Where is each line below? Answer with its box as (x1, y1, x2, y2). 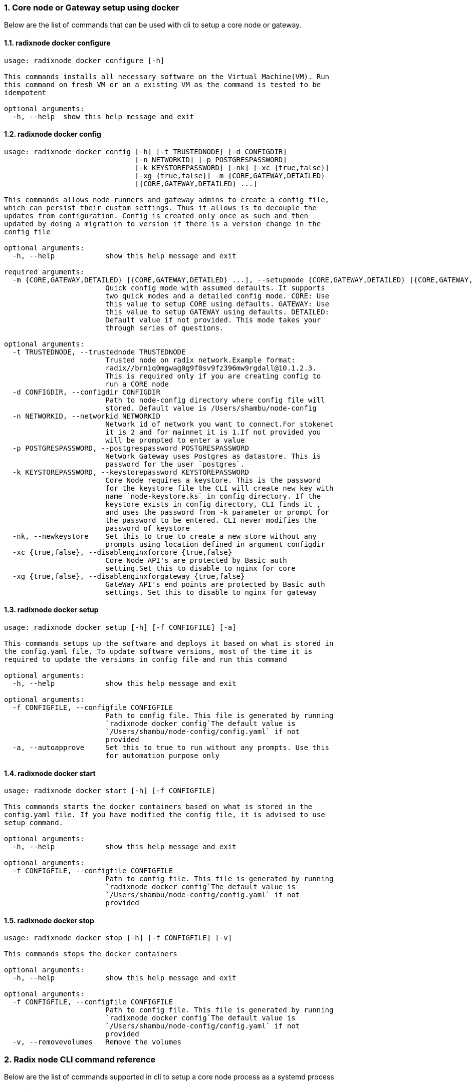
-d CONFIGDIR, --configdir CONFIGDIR (12, 388, 160, 396)
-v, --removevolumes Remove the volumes (12, 1038, 182, 1046)
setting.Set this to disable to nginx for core (105, 564, 296, 572)
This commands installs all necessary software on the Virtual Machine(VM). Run (4, 72, 330, 81)
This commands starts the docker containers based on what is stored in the (4, 803, 313, 811)
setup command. (4, 819, 64, 827)
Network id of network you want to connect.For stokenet (105, 420, 334, 428)
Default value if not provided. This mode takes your (105, 315, 321, 324)
